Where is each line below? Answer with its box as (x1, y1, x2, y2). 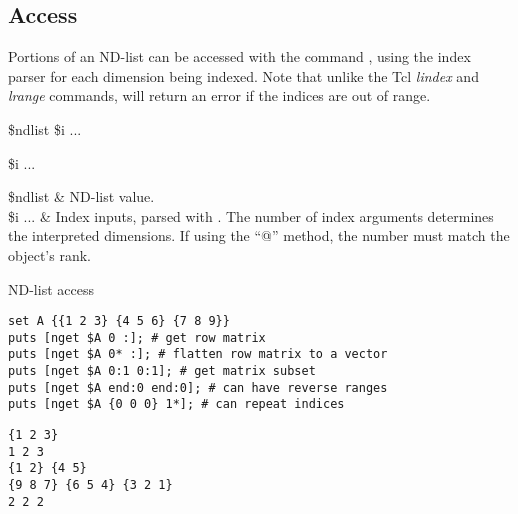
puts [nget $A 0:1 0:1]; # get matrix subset (8, 364, 316, 379)
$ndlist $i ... (8, 118, 82, 139)
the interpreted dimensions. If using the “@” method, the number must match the (8, 225, 510, 246)
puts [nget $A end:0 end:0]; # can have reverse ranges (8, 380, 388, 395)
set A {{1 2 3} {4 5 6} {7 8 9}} (8, 314, 230, 329)
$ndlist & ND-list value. (8, 186, 155, 207)
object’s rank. (8, 244, 91, 265)
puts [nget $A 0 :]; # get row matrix (8, 330, 266, 345)
